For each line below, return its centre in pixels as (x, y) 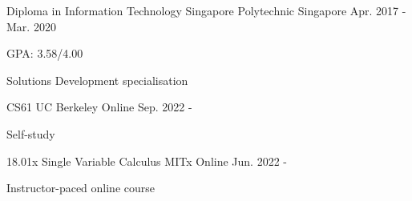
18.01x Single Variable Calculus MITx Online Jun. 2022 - (147, 161)
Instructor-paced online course (81, 188)
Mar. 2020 (31, 26)
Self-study (31, 133)
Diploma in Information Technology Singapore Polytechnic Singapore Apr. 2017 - (206, 10)
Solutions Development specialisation (97, 80)
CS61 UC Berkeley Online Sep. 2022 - (99, 107)
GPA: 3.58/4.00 (45, 53)
